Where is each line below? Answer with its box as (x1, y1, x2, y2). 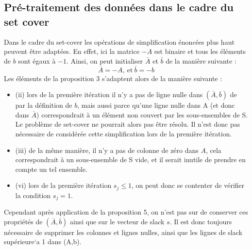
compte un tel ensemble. (15, 164, 88, 174)
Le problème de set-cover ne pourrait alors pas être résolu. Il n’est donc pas (15, 119, 240, 129)
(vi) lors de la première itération (15, 180, 112, 190)
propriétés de (4, 216, 43, 226)
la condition (15, 190, 51, 200)
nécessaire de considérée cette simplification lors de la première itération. (15, 128, 232, 138)
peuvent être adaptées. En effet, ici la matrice (4, 46, 140, 56)
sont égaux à (18, 55, 56, 66)
